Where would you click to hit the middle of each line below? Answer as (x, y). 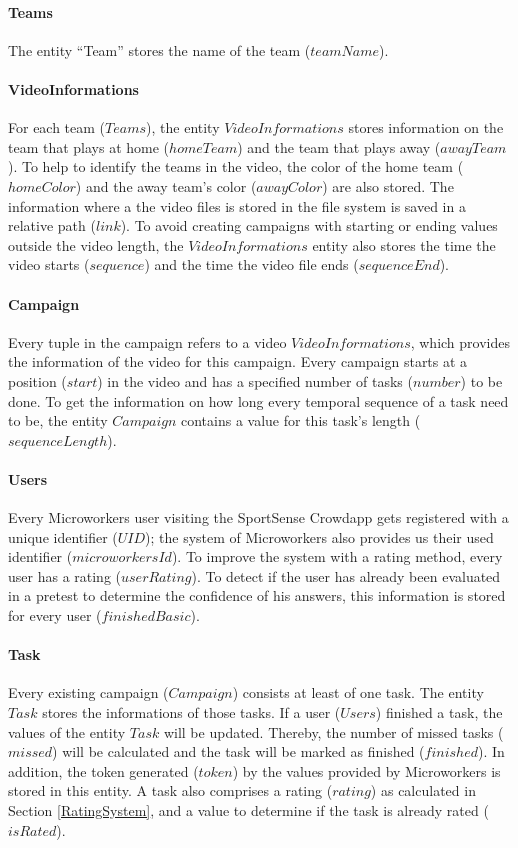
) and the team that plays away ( (339, 146)
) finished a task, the (439, 712)
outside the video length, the (96, 244)
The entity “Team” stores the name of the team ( (159, 49)
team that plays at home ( (89, 146)
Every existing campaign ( (88, 692)
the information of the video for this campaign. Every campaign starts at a (238, 361)
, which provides (460, 341)
